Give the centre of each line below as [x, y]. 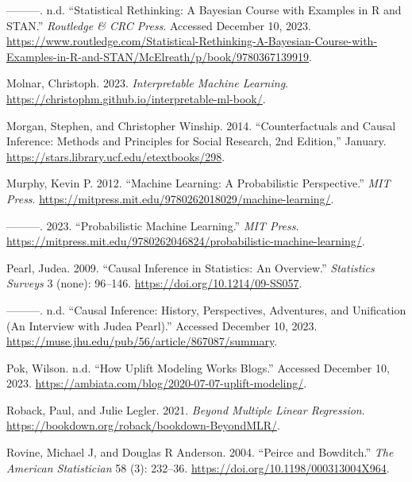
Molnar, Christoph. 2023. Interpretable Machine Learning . [147, 83]
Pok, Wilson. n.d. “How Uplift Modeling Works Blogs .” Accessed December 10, [198, 367]
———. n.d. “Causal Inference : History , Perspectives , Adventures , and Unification [206, 309]
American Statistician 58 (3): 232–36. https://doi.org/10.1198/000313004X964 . [198, 467]
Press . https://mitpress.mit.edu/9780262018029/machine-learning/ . [170, 198]
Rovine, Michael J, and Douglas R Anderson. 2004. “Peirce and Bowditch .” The [200, 452]
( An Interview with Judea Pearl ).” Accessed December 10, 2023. [162, 325]
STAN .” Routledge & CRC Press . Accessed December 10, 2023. [159, 25]
